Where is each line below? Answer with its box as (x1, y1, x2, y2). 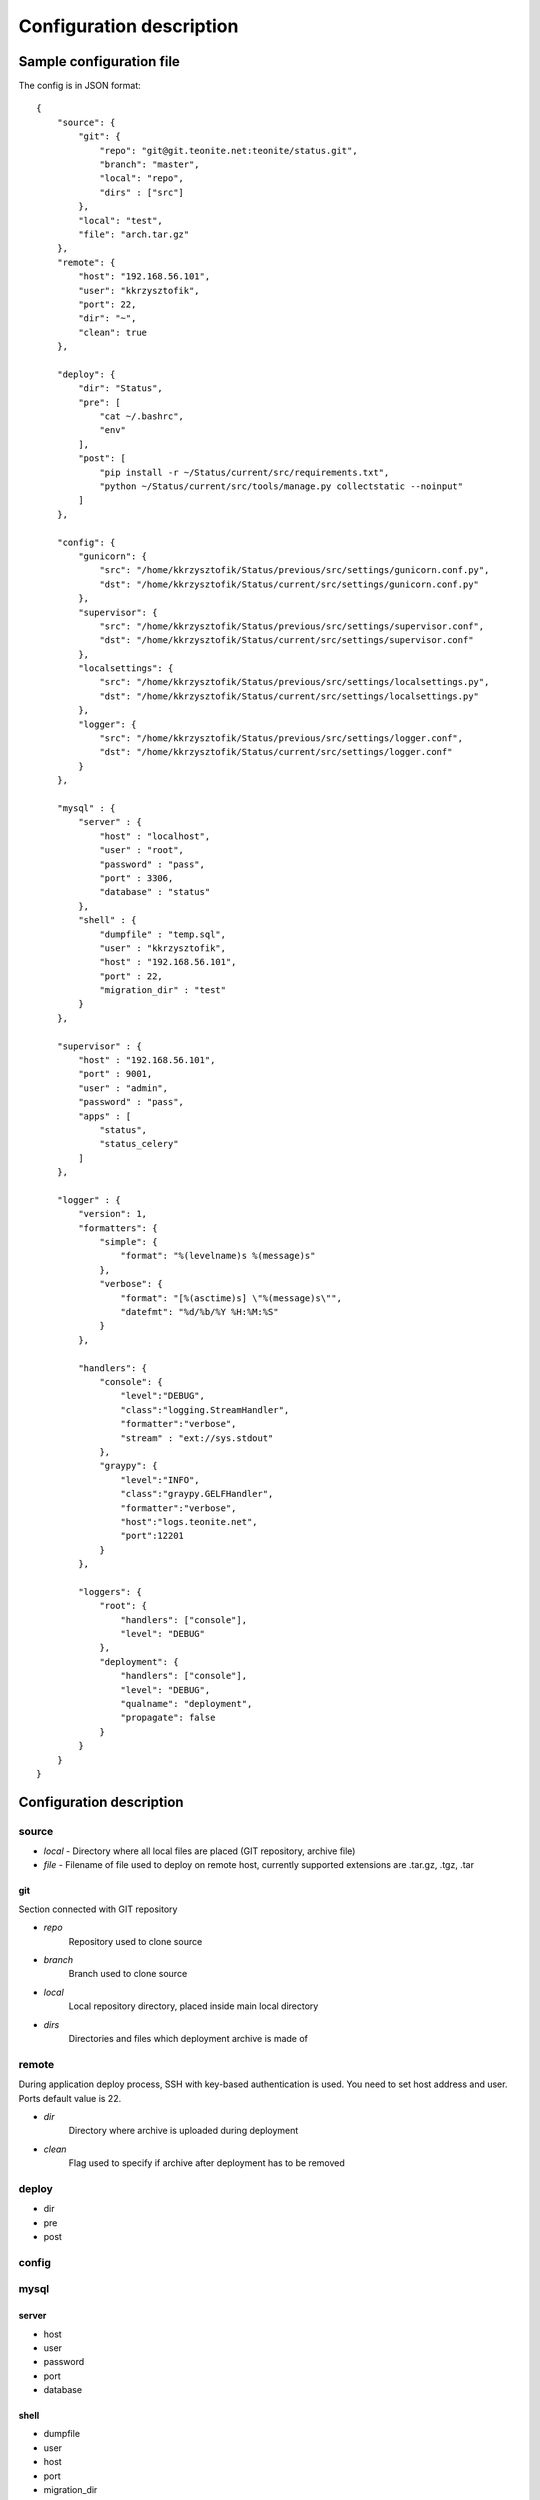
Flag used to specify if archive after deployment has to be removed (68, 2157, 345, 2169)
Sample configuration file (18, 53, 180, 70)
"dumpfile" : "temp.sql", (99, 928, 227, 940)
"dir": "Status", (78, 383, 164, 394)
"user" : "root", (99, 845, 185, 856)
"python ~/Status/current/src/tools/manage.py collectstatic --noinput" (99, 481, 464, 492)
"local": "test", (78, 215, 164, 226)
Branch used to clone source (68, 1968, 188, 1980)
